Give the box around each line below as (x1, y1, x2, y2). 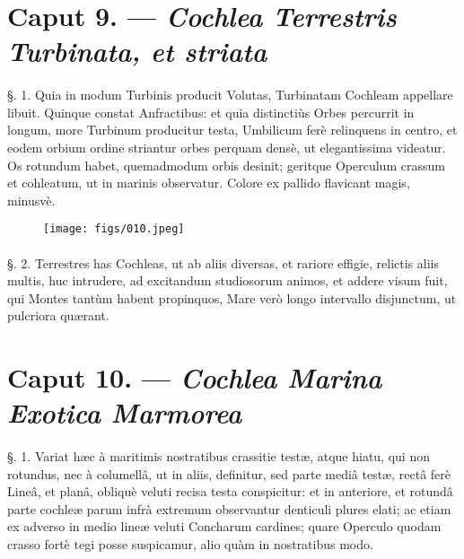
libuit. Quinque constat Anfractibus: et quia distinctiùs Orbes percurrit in (7, 102, 415, 121)
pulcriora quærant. (7, 306, 109, 325)
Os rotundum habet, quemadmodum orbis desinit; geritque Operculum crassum (7, 155, 445, 174)
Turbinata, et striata (7, 32, 267, 70)
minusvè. (7, 190, 56, 209)
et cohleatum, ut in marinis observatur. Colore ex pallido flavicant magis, (7, 173, 410, 192)
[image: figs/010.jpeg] (43, 223, 185, 236)
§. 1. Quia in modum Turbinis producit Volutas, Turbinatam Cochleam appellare (7, 85, 453, 104)
